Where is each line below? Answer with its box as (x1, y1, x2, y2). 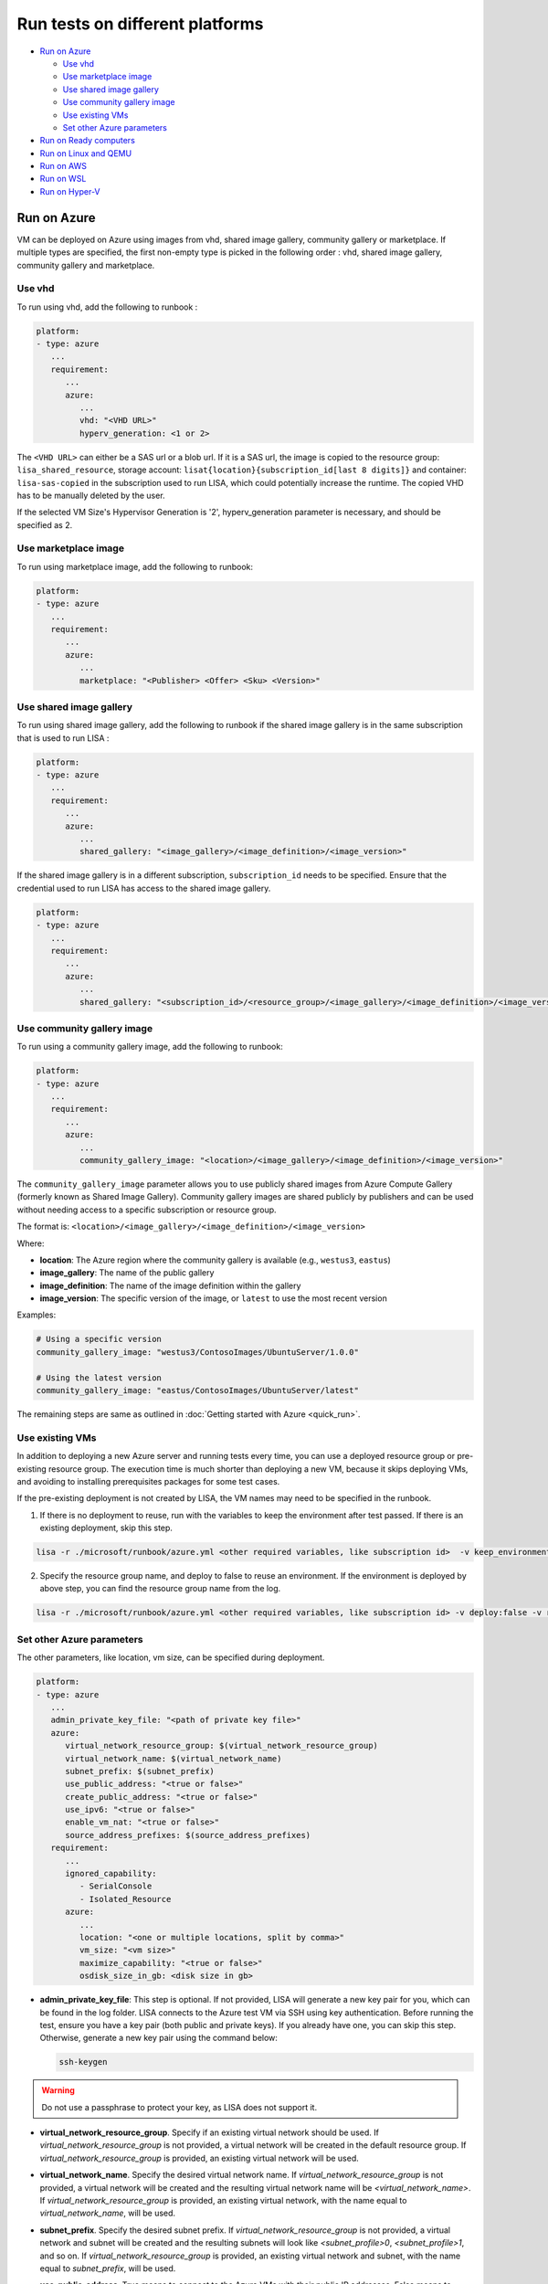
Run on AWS (39, 161, 87, 172)
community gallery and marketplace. (16, 259, 155, 270)
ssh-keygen (58, 2057, 108, 2067)
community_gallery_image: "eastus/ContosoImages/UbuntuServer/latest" (36, 1385, 360, 1396)
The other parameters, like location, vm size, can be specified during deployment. (16, 1652, 325, 1663)
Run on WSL (39, 174, 87, 185)
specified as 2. (16, 519, 73, 530)
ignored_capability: (65, 1868, 157, 1879)
